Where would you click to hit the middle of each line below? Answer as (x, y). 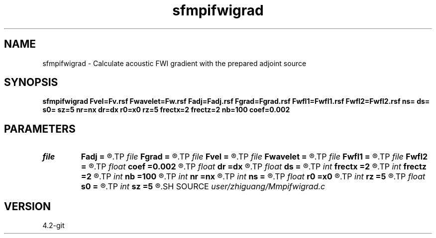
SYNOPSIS (31, 82)
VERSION (28, 206)
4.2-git (54, 226)
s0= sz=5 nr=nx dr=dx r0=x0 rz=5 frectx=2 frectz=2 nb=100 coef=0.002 (166, 110)
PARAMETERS (40, 129)
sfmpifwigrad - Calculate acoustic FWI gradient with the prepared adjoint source (174, 63)
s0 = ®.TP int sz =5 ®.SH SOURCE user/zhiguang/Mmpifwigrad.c (203, 187)
